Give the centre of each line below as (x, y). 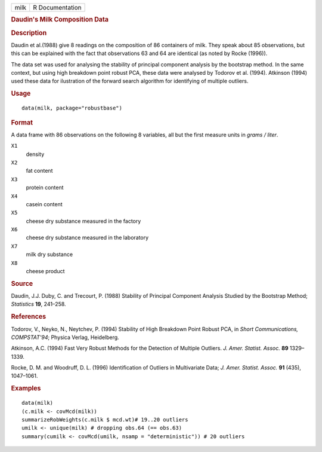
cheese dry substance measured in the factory (83, 221)
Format (22, 123)
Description (29, 33)
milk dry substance (49, 255)
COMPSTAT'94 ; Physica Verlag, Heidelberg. (65, 337)
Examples (26, 389)
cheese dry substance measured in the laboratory (87, 238)
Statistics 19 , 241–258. (38, 304)
